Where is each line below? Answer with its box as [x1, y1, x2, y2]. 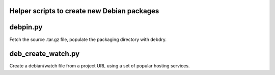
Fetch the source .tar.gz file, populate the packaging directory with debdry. [9, 36, 167, 43]
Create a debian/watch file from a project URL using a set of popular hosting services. [9, 63, 190, 69]
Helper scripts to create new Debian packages [9, 7, 159, 15]
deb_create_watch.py [9, 50, 80, 58]
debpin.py [9, 23, 43, 31]
